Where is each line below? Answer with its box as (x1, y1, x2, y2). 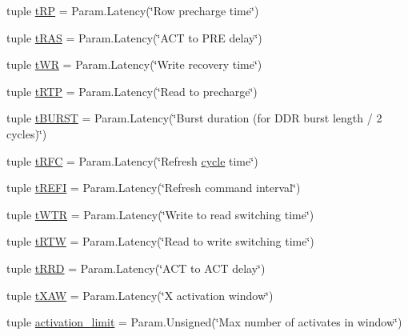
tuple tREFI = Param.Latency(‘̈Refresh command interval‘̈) (6, 179, 301, 196)
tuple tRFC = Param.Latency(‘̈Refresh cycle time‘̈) (6, 152, 258, 169)
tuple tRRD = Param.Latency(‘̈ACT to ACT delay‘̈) (6, 259, 266, 276)
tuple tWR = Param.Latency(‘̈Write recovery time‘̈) (6, 56, 262, 73)
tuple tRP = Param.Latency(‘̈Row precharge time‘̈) (6, 2, 259, 18)
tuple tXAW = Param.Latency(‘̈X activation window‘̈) (6, 286, 274, 303)
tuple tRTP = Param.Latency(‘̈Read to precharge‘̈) (6, 82, 258, 99)
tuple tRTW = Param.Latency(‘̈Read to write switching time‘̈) (6, 233, 314, 250)
